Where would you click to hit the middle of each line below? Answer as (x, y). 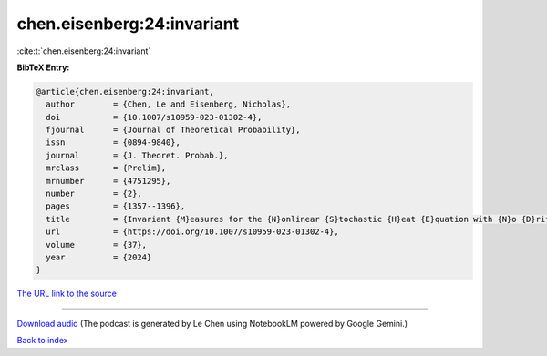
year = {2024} (99, 257)
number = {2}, (94, 194)
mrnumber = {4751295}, (108, 181)
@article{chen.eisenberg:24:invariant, (125, 92)
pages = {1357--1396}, (116, 206)
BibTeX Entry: (43, 67)
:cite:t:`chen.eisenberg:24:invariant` (84, 51)
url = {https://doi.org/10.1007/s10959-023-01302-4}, (192, 232)
